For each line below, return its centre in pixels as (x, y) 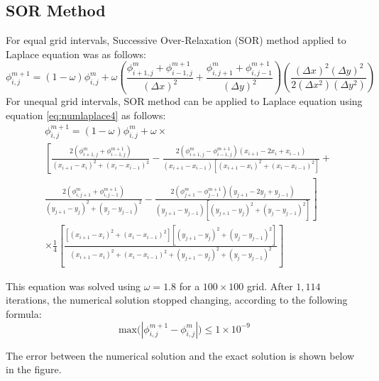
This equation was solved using (73, 286)
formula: (24, 313)
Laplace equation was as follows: (76, 54)
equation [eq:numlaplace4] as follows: (86, 115)
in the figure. (34, 369)
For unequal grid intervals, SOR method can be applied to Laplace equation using (184, 100)
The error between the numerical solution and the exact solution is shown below (180, 355)
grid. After (270, 286)
